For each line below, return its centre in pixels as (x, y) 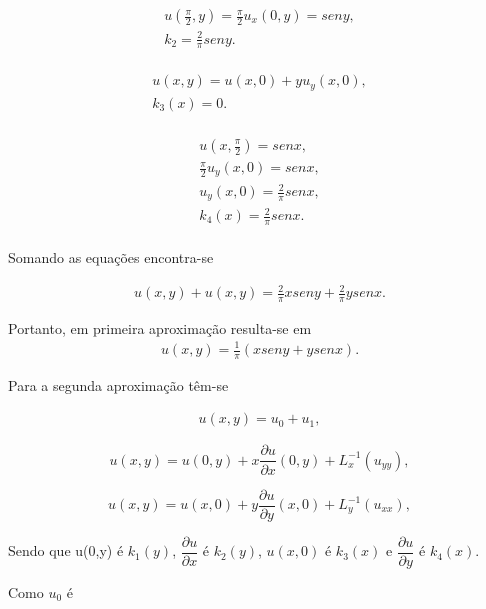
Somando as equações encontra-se (111, 256)
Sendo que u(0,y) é (66, 550)
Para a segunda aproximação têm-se (118, 384)
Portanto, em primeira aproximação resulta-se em (160, 327)
